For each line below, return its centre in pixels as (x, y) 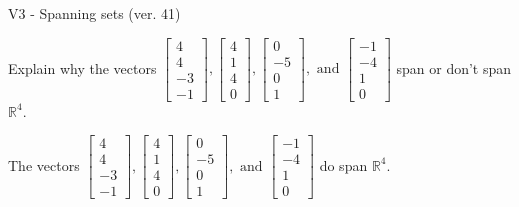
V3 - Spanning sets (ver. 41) (94, 13)
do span (343, 164)
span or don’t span (454, 67)
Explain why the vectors (82, 67)
